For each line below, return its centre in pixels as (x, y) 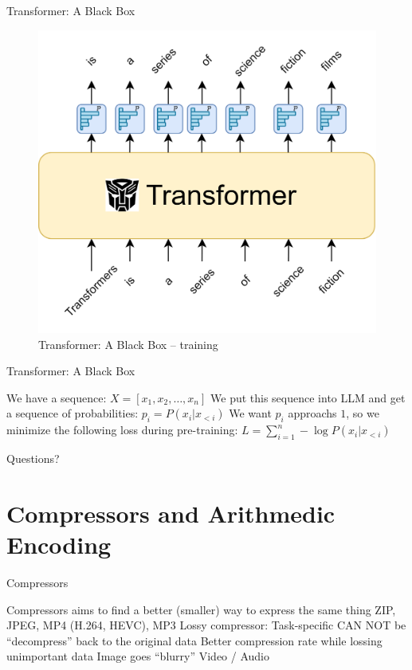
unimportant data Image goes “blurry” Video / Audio (138, 656)
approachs (312, 413)
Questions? (33, 458)
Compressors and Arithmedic (171, 513)
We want (250, 413)
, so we (363, 413)
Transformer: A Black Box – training (128, 344)
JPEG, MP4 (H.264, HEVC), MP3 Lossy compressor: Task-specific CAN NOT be (206, 625)
